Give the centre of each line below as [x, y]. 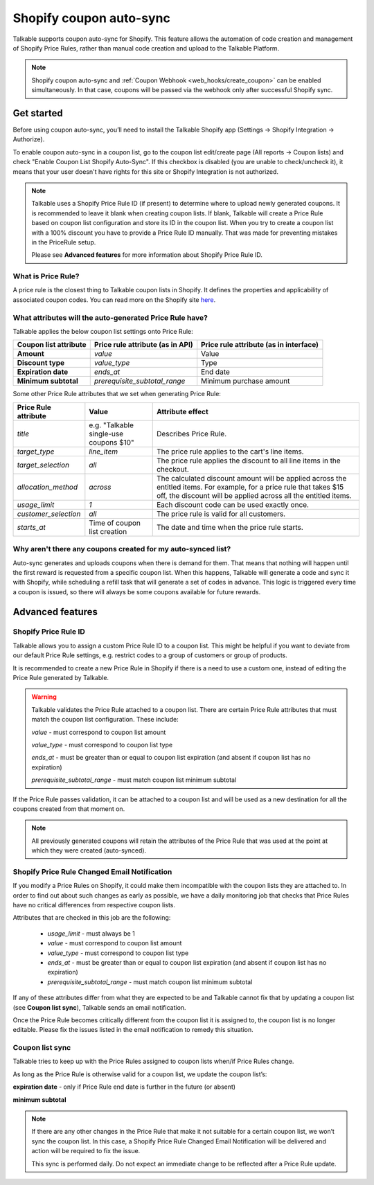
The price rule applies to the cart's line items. [230, 452]
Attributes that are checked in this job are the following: [92, 918]
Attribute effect [182, 411]
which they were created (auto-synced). [89, 850]
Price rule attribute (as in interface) [260, 345]
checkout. [173, 469]
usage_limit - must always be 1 [91, 933]
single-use [106, 434]
